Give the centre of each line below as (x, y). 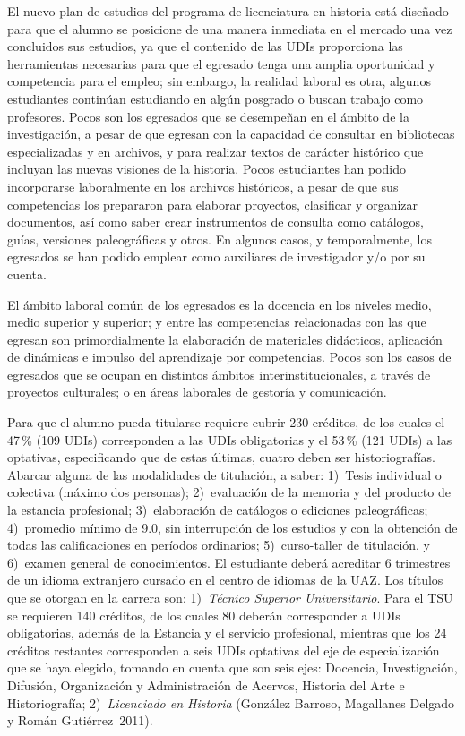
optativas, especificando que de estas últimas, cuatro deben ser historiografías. (221, 457)
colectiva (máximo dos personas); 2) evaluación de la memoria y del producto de (229, 492)
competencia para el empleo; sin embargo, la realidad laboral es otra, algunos (219, 81)
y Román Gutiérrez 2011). (80, 720)
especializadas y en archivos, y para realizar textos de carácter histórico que (215, 151)
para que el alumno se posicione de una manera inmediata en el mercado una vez (230, 28)
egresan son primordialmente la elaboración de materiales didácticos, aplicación (225, 339)
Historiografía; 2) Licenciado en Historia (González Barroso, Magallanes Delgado (231, 702)
